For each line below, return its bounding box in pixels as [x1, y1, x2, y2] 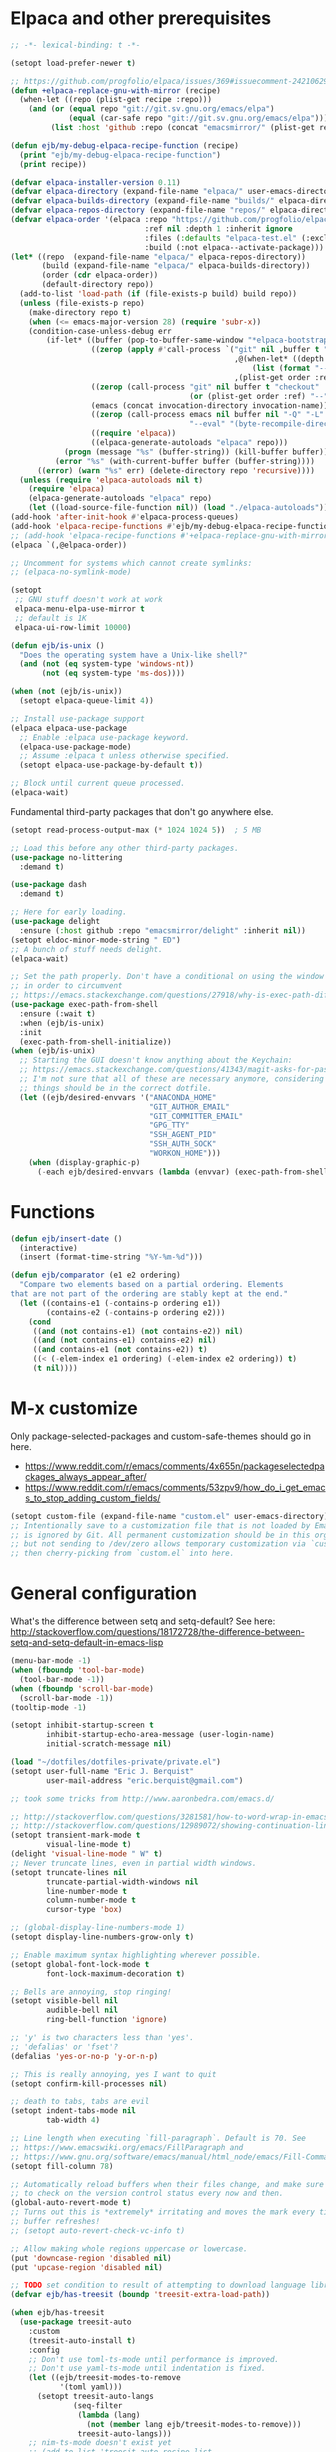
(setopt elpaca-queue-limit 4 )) [19, 696, 155, 706]
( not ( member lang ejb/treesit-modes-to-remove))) [86, 2419, 302, 2429]
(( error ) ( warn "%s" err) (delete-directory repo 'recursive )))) [36, 465, 315, 476]
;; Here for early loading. [10, 907, 128, 917]
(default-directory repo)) [41, 280, 155, 290]
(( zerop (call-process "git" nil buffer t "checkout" [90, 382, 320, 392]
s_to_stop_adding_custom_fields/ [24, 1492, 161, 1504]
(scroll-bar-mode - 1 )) [19, 1693, 114, 1703]
